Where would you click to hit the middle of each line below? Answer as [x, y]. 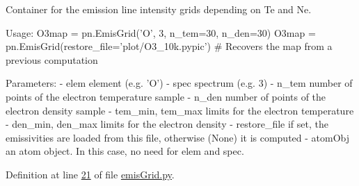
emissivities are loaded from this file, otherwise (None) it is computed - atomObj [178, 137]
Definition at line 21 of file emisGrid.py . [90, 174]
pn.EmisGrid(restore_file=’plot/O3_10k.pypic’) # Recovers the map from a [169, 46]
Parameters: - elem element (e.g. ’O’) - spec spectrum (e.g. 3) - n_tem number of [179, 83]
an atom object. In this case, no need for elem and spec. [125, 151]
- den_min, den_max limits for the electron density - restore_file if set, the [167, 124]
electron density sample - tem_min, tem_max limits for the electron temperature [180, 110]
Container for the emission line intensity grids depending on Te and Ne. [159, 9]
